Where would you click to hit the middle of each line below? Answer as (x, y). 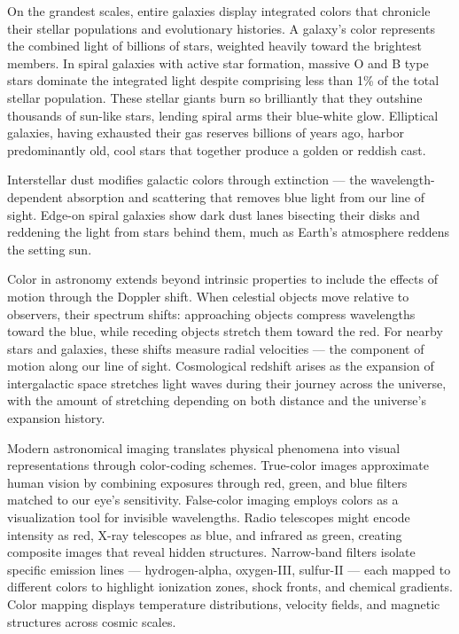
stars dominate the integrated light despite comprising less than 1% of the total (223, 80)
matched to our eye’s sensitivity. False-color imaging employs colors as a (203, 500)
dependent (35, 196)
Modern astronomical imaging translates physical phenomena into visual (204, 447)
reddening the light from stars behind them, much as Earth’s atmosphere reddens (229, 232)
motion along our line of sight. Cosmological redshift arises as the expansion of (221, 366)
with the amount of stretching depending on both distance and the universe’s (217, 400)
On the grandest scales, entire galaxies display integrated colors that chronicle (219, 11)
